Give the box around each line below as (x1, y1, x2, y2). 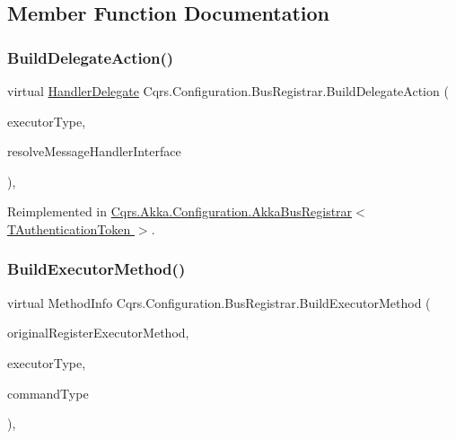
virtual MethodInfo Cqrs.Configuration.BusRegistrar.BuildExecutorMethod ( (7, 293, 431, 312)
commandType (7, 383, 89, 402)
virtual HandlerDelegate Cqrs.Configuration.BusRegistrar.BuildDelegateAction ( (7, 82, 449, 100)
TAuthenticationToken (7, 219, 131, 238)
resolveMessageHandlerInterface (7, 142, 181, 161)
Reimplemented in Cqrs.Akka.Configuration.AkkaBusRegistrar (7, 202, 353, 221)
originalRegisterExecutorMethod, (7, 323, 189, 342)
